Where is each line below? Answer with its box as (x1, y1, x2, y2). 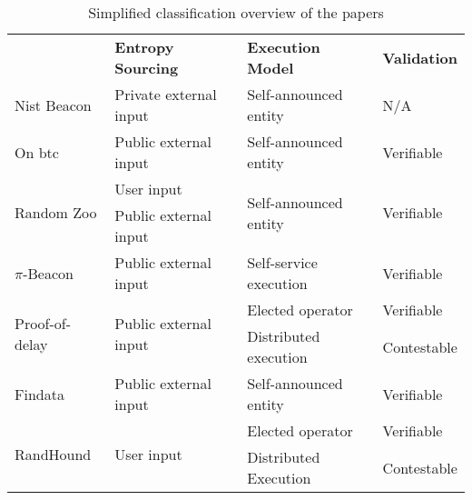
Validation (382, 46, 457, 68)
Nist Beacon (15, 94, 92, 115)
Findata (15, 383, 64, 405)
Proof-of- (15, 312, 72, 334)
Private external (114, 84, 217, 105)
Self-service (247, 252, 318, 273)
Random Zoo (15, 202, 97, 223)
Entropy (114, 36, 174, 57)
